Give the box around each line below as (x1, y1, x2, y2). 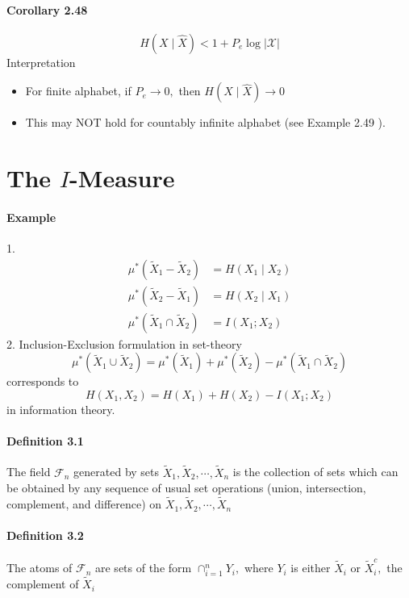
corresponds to (6, 373, 79, 390)
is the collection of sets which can (232, 463, 399, 480)
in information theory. (6, 401, 115, 418)
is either (290, 559, 331, 576)
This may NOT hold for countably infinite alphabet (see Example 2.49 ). (25, 114, 386, 131)
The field (6, 463, 51, 480)
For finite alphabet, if (25, 82, 131, 99)
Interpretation (6, 53, 76, 70)
